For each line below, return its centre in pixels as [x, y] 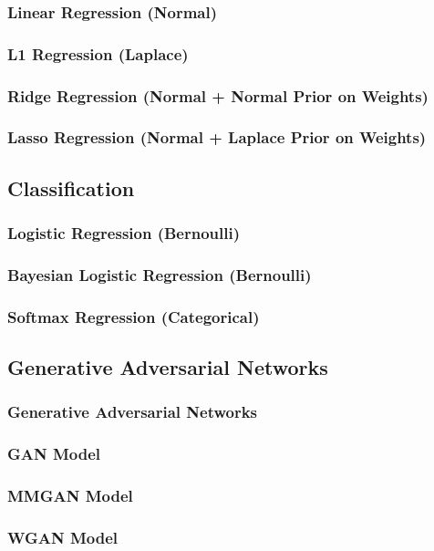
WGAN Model [63, 537]
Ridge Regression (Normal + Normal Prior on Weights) [218, 95]
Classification [71, 187]
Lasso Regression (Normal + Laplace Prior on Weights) [217, 137]
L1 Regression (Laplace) [98, 53]
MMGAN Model [70, 496]
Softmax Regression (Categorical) [134, 316]
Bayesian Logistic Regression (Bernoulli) [160, 274]
